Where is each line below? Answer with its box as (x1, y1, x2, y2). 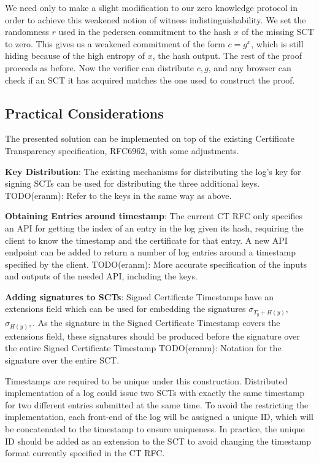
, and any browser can (208, 61, 291, 74)
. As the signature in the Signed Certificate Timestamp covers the (33, 316, 280, 329)
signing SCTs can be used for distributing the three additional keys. (5, 177, 260, 190)
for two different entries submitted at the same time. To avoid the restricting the (5, 398, 309, 411)
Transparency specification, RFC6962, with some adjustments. (5, 144, 239, 157)
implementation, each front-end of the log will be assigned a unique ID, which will (5, 410, 313, 423)
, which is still (251, 37, 304, 50)
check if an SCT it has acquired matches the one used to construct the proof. (5, 73, 295, 86)
